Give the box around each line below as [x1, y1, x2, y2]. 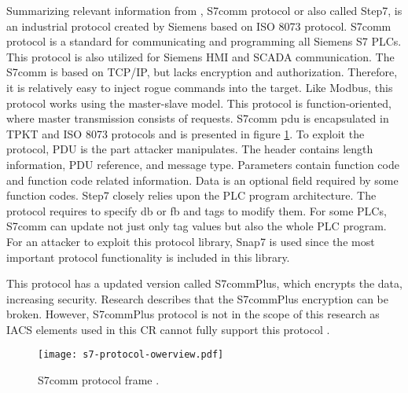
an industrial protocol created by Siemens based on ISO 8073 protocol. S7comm [6, 17, 391, 34]
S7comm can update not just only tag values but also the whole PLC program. [6, 218, 387, 234]
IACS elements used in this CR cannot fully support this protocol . [6, 321, 330, 337]
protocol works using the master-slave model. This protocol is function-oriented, [6, 94, 391, 111]
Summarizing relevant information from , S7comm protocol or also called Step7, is [6, 2, 402, 18]
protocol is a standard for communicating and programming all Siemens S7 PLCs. [6, 33, 402, 50]
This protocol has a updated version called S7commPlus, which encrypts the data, [6, 275, 402, 292]
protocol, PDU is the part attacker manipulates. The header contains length [6, 141, 373, 157]
